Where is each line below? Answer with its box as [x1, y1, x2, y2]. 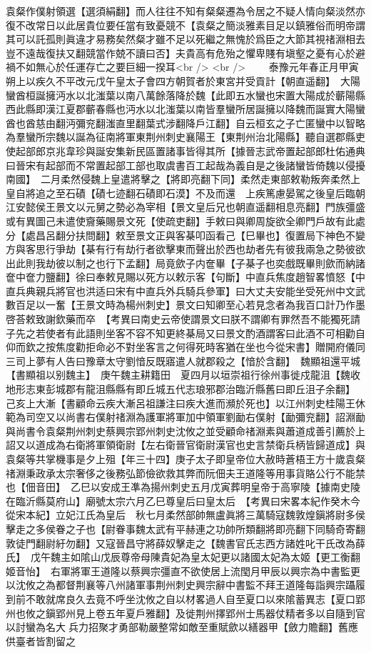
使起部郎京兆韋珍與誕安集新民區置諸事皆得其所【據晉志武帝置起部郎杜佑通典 [6, 143, 365, 158]
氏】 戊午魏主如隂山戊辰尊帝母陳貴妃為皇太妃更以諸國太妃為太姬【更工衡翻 [6, 549, 360, 564]
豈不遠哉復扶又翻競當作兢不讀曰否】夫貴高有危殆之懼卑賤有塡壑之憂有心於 [6, 45, 355, 60]
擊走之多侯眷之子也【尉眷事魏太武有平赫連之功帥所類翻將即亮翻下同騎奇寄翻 [6, 521, 365, 536]
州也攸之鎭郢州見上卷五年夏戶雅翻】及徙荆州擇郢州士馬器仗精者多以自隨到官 [6, 605, 365, 620]
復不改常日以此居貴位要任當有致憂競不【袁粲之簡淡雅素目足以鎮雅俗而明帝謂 [6, 17, 365, 32]
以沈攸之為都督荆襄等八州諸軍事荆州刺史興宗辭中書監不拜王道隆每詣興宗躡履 [6, 577, 365, 592]
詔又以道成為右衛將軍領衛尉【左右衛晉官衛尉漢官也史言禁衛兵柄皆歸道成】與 [6, 437, 365, 452]
